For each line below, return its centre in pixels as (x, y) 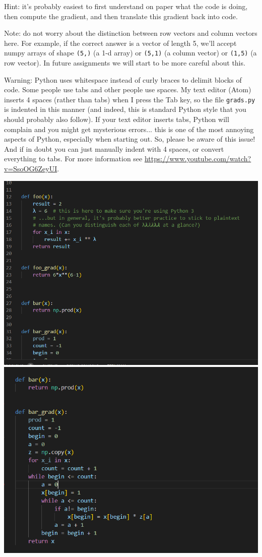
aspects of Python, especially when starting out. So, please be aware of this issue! (130, 139)
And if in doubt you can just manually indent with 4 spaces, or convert (114, 148)
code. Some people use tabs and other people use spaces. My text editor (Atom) (128, 89)
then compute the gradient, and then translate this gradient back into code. (121, 16)
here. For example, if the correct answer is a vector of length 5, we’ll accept (120, 43)
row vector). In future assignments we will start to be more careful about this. (125, 63)
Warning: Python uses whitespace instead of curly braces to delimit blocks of (123, 79)
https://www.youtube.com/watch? (198, 159)
